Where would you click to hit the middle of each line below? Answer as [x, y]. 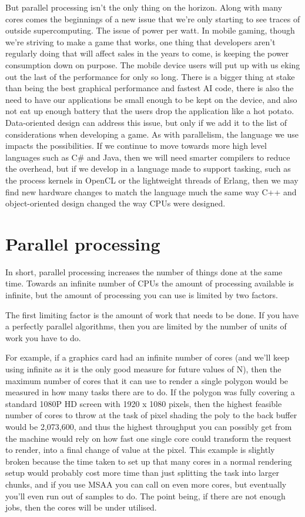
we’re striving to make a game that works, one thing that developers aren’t [140, 41]
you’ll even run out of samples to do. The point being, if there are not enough [145, 496]
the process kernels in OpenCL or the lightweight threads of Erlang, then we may [152, 180]
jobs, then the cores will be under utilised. [81, 507]
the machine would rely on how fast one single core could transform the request [148, 438]
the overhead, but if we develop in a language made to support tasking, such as [148, 169]
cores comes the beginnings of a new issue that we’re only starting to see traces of [153, 19]
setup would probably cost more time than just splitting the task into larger [143, 473]
